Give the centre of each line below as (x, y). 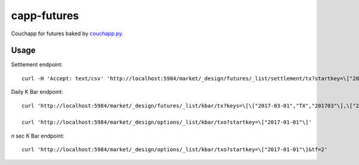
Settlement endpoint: (37, 65)
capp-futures (45, 16)
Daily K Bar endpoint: (37, 92)
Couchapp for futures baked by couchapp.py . (67, 33)
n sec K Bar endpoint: (38, 136)
